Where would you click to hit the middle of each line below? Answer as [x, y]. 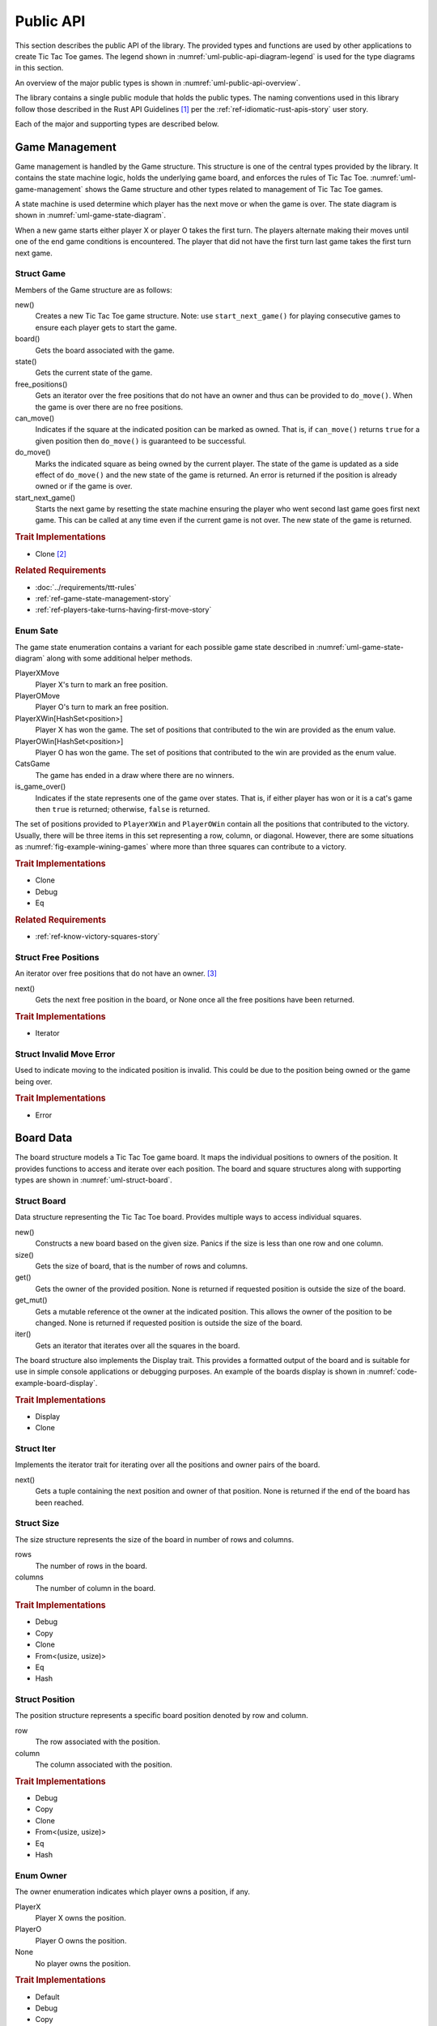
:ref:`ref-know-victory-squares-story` [98, 937]
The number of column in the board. [95, 1588]
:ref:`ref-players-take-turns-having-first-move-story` [123, 610]
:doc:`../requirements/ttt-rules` [86, 587]
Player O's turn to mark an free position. [102, 707]
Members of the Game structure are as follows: [94, 290]
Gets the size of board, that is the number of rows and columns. [142, 1266]
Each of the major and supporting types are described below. [117, 124]
